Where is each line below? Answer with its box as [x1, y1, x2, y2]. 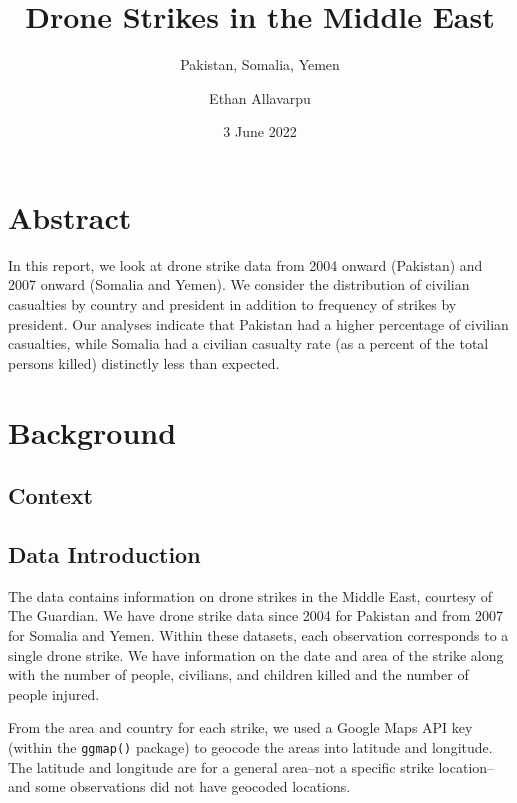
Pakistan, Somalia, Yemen [180, 54, 340, 75]
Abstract [8, 196, 132, 237]
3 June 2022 [223, 121, 297, 142]
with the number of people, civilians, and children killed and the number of [8, 664, 469, 685]
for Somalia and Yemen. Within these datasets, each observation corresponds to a [8, 624, 509, 645]
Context [8, 480, 93, 511]
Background [8, 411, 177, 452]
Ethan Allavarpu [209, 87, 311, 108]
